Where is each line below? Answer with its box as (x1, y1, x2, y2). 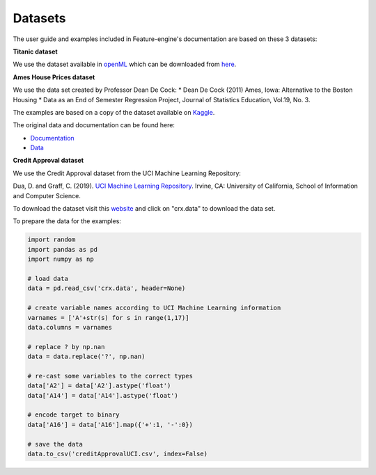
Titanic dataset (13, 47, 58, 56)
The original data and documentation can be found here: (13, 121, 175, 129)
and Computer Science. (13, 191, 81, 200)
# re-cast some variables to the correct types (27, 372, 193, 380)
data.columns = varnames (27, 323, 113, 331)
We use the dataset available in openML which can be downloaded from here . (13, 60, 237, 69)
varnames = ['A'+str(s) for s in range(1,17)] (27, 314, 189, 321)
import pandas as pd (27, 245, 97, 253)
